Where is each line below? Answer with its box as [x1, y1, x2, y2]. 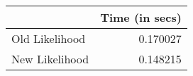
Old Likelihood [11, 30, 86, 46]
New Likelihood [11, 51, 89, 67]
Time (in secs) [100, 9, 182, 25]
